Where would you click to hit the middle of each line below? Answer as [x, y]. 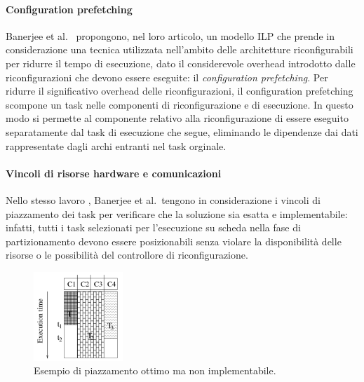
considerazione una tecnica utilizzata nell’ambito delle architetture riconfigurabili [180, 49]
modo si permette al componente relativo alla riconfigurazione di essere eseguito [177, 118]
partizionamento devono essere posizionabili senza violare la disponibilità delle [174, 241]
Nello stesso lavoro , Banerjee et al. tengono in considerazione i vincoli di [163, 199]
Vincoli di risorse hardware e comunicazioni [114, 173]
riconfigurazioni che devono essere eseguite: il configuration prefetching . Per [167, 77]
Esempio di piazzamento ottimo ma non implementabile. [155, 370]
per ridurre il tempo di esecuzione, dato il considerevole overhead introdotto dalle [181, 63]
